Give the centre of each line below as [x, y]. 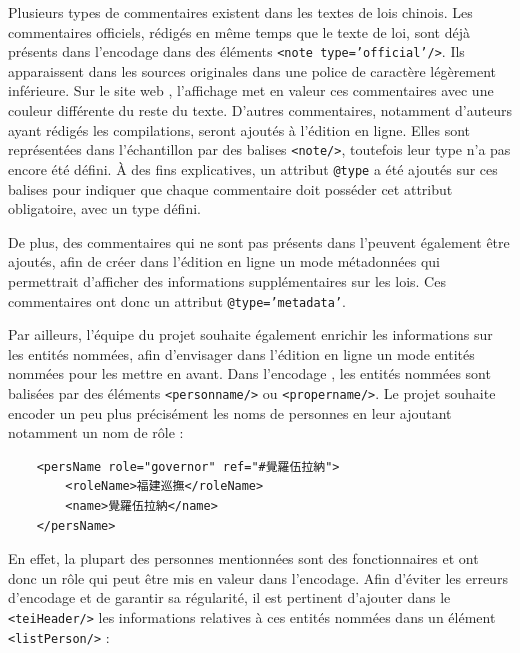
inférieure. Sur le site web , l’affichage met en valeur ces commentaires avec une [251, 90]
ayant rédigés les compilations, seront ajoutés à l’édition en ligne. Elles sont [239, 129]
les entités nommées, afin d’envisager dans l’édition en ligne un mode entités [241, 353]
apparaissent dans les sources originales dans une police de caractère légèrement [252, 70]
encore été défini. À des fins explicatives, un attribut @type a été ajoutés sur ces [253, 168]
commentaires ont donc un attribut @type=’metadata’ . [177, 300]
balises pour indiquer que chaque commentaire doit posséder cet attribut [230, 188]
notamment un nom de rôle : [96, 432]
